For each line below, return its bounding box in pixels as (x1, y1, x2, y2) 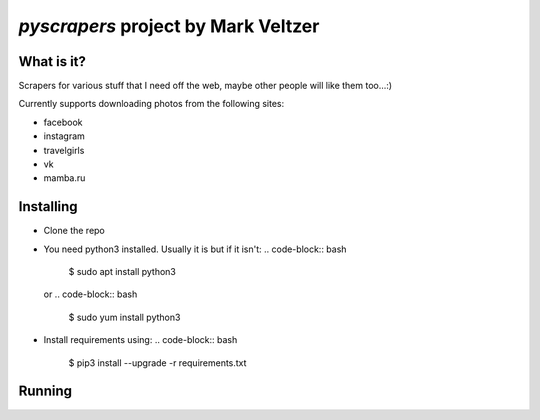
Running (18, 383, 73, 400)
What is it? (18, 53, 87, 70)
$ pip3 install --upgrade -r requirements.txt (68, 356, 247, 369)
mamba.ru (43, 172, 86, 184)
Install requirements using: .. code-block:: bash (43, 334, 238, 346)
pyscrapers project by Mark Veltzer (18, 15, 320, 37)
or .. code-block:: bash (43, 288, 138, 300)
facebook (43, 116, 84, 128)
